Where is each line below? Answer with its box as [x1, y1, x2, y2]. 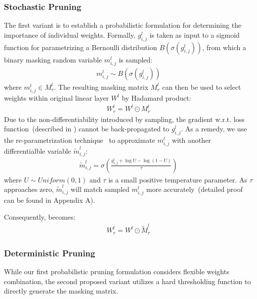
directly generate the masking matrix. [4, 286, 118, 296]
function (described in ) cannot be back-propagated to [4, 123, 170, 134]
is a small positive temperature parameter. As [108, 174, 247, 184]
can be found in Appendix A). [4, 195, 95, 205]
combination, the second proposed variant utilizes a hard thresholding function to [4, 276, 251, 286]
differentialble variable [4, 146, 71, 156]
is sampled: [119, 54, 153, 64]
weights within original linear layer [4, 92, 109, 103]
